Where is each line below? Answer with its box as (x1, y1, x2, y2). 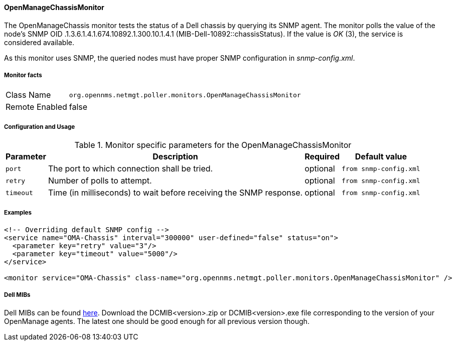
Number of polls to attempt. (48, 176, 152, 186)
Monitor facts (4, 72, 42, 79)
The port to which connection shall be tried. (48, 163, 213, 174)
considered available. (4, 38, 75, 47)
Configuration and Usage (4, 123, 75, 130)
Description (153, 151, 198, 162)
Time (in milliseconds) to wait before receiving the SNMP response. (48, 188, 303, 198)
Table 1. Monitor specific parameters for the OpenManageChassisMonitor (74, 140, 352, 150)
